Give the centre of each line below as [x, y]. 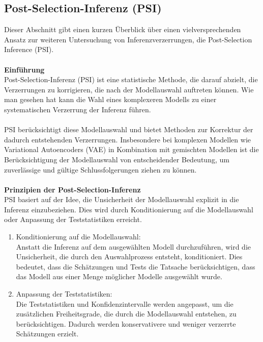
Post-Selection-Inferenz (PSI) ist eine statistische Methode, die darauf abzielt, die [131, 79]
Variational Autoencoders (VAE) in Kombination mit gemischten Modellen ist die [131, 149]
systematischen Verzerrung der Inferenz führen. [78, 109]
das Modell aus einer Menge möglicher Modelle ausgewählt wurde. [119, 276]
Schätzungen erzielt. [47, 334]
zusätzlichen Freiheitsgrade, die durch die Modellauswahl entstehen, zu [126, 314]
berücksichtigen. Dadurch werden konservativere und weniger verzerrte [126, 323]
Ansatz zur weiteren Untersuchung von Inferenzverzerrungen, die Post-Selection [128, 39]
